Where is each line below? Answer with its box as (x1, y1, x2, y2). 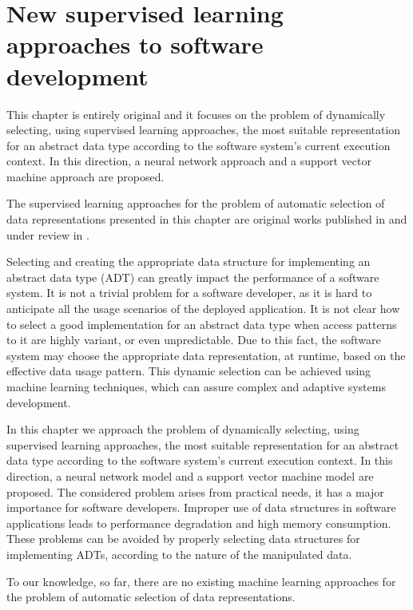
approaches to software (6, 28, 264, 61)
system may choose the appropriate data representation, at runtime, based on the (6, 347, 406, 363)
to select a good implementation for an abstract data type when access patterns (6, 315, 397, 332)
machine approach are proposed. (6, 168, 165, 184)
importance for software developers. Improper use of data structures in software (6, 499, 396, 516)
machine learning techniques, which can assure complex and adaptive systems (6, 378, 386, 394)
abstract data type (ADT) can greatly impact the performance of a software (6, 268, 379, 285)
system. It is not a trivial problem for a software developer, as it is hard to (6, 284, 372, 301)
